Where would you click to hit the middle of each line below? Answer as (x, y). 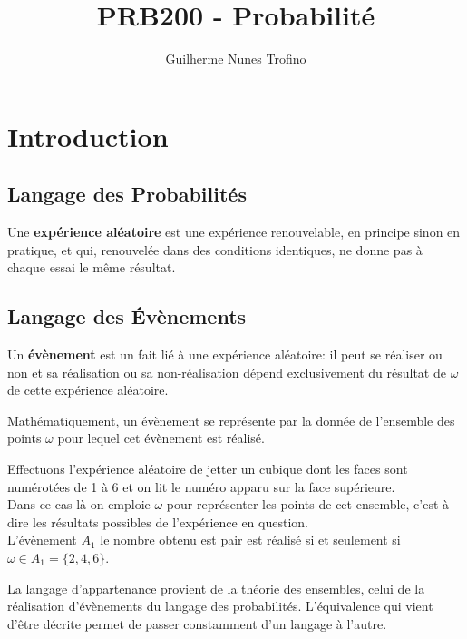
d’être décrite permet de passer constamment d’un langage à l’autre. (197, 623)
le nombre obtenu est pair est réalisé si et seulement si (250, 540)
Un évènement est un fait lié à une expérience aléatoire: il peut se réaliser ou (225, 354)
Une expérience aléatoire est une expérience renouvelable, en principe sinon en (234, 232)
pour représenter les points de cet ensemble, (288, 504)
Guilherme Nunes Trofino (236, 59)
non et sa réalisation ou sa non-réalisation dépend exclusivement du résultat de (227, 372)
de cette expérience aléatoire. (88, 390)
